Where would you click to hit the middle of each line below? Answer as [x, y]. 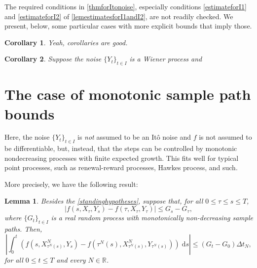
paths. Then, [23, 229]
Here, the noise [27, 137]
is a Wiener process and [166, 59]
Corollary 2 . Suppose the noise [53, 59]
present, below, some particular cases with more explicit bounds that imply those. [128, 26]
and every [71, 259]
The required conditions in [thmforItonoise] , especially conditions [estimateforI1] [126, 6]
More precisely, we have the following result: [71, 184]
